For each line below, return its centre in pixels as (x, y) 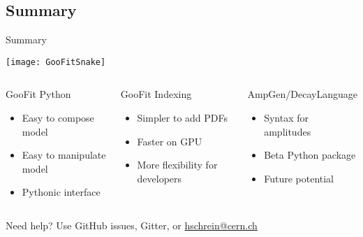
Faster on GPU (170, 141)
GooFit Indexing (156, 94)
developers (160, 178)
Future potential (299, 178)
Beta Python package (310, 155)
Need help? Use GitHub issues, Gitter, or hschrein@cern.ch (132, 225)
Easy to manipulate (64, 155)
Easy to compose (58, 118)
